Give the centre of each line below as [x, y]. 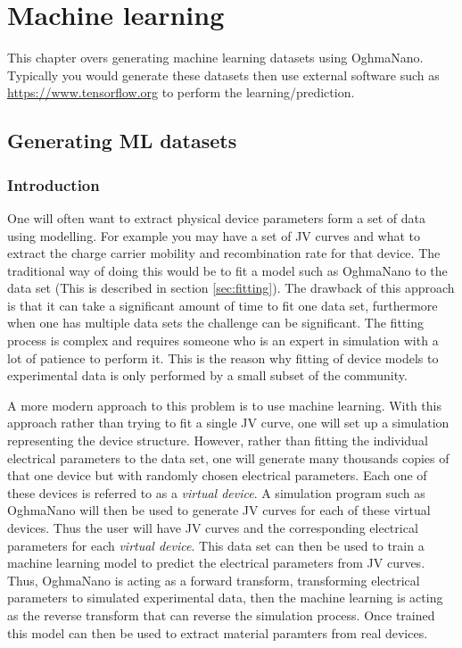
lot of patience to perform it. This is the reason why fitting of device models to [223, 357]
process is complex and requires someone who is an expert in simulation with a [223, 341]
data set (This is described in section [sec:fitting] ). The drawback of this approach [231, 288]
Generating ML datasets [122, 141]
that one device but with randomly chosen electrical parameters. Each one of [217, 475]
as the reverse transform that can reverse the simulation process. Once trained [221, 615]
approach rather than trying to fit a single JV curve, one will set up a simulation [228, 423]
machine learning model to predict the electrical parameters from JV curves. [216, 563]
